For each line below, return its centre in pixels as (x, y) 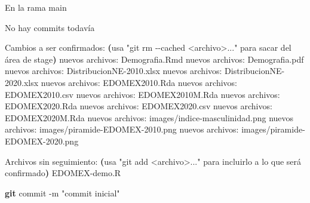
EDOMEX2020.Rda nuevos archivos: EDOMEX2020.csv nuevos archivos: (139, 106)
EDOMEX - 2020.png (42, 141)
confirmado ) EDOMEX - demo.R (63, 173)
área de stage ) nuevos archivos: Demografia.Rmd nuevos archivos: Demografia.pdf (154, 59)
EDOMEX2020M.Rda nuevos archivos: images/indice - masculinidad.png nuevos (149, 117)
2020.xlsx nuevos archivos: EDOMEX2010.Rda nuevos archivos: (121, 82)
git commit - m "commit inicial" (62, 193)
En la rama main (36, 7)
